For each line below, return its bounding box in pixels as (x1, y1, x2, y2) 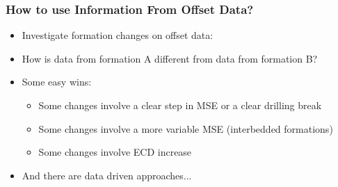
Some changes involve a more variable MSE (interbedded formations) (38, 121, 333, 136)
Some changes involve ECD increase (38, 145, 192, 159)
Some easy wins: (22, 74, 92, 89)
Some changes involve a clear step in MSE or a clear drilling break (38, 98, 322, 112)
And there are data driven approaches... (22, 168, 192, 182)
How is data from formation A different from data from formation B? (22, 51, 318, 65)
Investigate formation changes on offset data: (22, 28, 214, 42)
